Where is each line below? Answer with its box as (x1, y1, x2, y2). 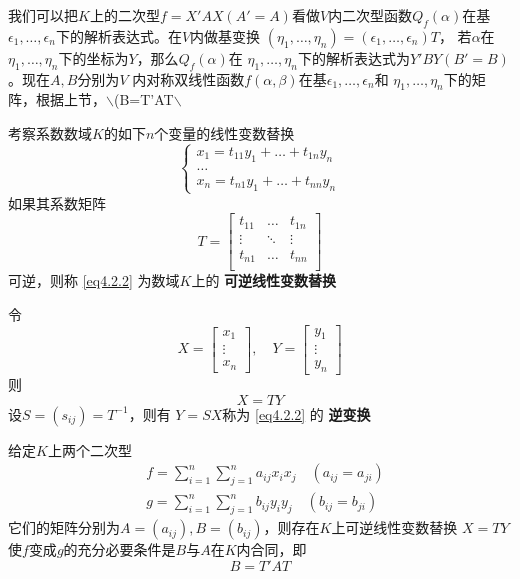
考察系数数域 (8, 122, 92, 143)
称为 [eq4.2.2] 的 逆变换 (222, 403, 371, 424)
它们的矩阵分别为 (8, 517, 120, 538)
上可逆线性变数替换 (331, 517, 458, 538)
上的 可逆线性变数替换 (191, 270, 337, 291)
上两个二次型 (47, 439, 132, 460)
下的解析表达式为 (297, 47, 410, 68)
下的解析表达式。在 (55, 25, 182, 46)
